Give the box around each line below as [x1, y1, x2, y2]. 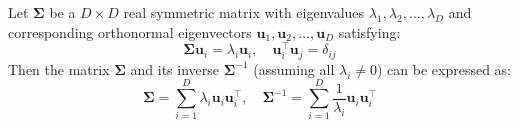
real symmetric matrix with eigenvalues [123, 2, 365, 22]
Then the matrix [8, 58, 110, 79]
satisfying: [338, 21, 401, 42]
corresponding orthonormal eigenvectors [8, 21, 252, 42]
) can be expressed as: [376, 58, 512, 79]
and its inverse [130, 58, 219, 79]
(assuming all [253, 58, 335, 79]
